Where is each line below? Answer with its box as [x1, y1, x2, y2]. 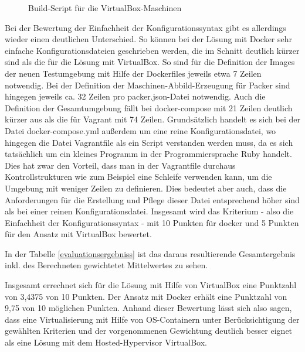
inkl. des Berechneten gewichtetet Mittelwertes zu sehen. [5, 259, 208, 271]
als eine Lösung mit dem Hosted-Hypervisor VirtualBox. [5, 336, 207, 348]
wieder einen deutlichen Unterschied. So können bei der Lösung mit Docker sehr [5, 33, 293, 45]
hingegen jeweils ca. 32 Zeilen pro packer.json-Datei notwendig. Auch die [5, 90, 266, 102]
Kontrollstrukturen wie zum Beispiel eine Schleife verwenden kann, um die [5, 170, 272, 183]
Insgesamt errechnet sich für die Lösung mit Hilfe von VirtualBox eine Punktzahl [5, 279, 297, 291]
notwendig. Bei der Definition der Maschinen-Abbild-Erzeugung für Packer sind [5, 78, 290, 91]
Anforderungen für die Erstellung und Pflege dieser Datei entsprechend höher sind [5, 193, 300, 206]
